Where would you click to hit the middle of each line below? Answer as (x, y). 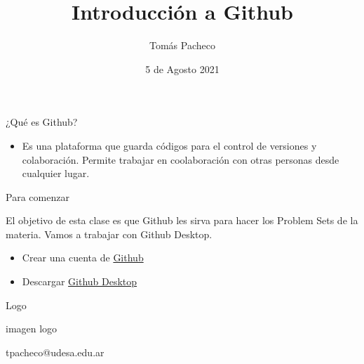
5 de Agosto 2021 (182, 69)
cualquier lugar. (56, 173)
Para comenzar (38, 196)
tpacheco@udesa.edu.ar (55, 352)
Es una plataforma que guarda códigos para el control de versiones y (169, 145)
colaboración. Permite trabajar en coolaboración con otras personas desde (181, 159)
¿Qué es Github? (42, 122)
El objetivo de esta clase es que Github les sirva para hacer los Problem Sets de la (182, 220)
